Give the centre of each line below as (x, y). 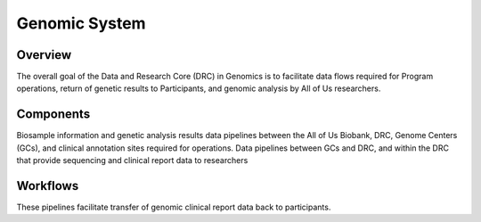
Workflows (48, 186)
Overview (44, 55)
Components (53, 115)
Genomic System (81, 23)
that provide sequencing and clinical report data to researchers (132, 160)
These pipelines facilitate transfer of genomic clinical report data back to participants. (174, 207)
